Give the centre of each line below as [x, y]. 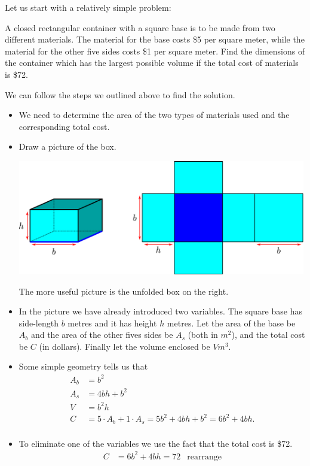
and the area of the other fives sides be [102, 335]
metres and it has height [112, 323]
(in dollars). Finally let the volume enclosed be [125, 346]
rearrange [205, 457]
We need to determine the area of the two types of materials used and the [154, 115]
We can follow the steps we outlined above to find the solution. [120, 94]
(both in [203, 335]
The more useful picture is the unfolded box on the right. [124, 291]
